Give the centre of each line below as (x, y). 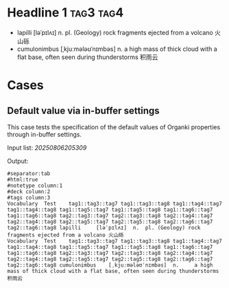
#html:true (23, 179)
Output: (18, 161)
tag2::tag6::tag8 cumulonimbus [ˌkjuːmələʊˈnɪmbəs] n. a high (110, 265)
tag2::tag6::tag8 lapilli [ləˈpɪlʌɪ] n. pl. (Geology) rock (104, 228)
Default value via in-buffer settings (83, 110)
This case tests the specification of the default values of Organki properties (114, 127)
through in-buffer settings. (45, 134)
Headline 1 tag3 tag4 (65, 13)
